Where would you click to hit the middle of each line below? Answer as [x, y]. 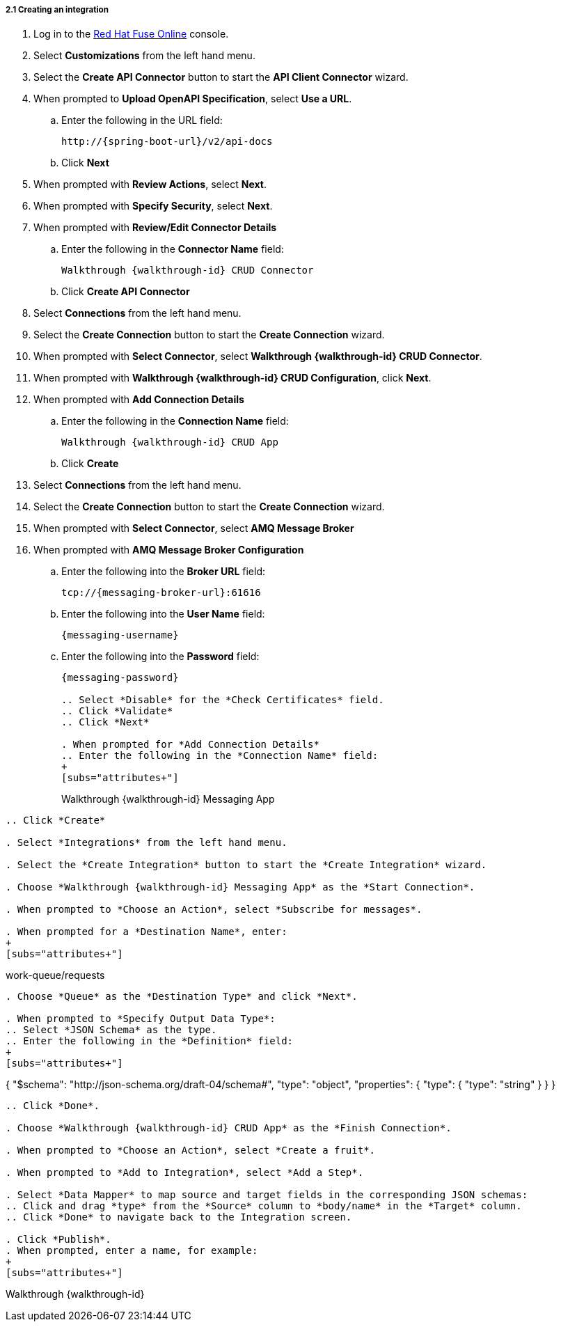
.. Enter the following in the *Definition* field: [150, 1041]
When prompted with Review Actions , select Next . [150, 184]
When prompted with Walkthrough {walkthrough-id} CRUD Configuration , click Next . [232, 378]
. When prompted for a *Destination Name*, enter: [147, 932]
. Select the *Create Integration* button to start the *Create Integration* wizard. [246, 865]
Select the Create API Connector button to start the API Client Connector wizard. [221, 77]
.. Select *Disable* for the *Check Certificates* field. [223, 700]
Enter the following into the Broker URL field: [163, 572]
